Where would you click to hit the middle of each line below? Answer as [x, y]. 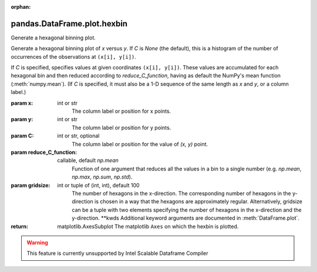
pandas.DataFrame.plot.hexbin [69, 23]
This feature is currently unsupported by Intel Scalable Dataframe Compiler [117, 253]
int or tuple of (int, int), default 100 [99, 185]
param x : [22, 103]
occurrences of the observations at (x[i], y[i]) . [73, 56]
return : [20, 226]
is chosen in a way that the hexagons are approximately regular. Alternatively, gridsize [198, 202]
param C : [22, 136]
